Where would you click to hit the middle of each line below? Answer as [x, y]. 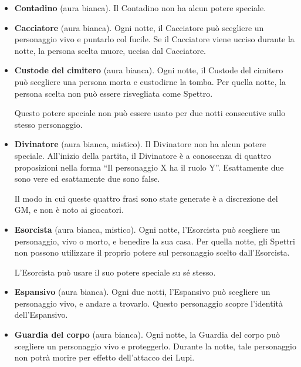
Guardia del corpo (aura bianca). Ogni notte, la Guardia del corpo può [147, 334]
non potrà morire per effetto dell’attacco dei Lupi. [104, 357]
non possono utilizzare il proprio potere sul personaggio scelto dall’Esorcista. [152, 252]
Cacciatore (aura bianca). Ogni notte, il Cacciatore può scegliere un [139, 27]
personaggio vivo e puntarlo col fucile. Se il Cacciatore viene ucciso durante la [154, 39]
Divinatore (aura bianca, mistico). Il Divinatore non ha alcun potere [140, 144]
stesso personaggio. [48, 124]
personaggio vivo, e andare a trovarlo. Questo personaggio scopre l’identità [148, 303]
